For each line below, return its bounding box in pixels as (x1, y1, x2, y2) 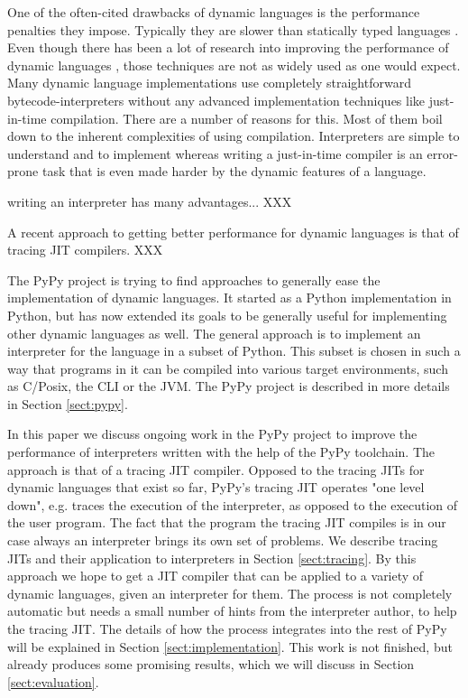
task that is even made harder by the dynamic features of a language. (41, 162, 427, 181)
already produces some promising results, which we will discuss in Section (7, 655, 415, 674)
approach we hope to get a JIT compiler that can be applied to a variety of (7, 566, 424, 585)
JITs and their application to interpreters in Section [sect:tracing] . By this (7, 548, 417, 567)
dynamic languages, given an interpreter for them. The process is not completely (7, 583, 453, 602)
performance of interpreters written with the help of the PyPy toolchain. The (7, 442, 436, 461)
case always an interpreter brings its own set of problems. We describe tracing (7, 531, 438, 550)
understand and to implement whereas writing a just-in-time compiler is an (7, 144, 423, 163)
